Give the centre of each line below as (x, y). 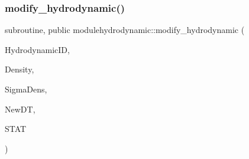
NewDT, (20, 109)
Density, (20, 69)
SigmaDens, (26, 89)
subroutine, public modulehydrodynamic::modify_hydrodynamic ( (125, 30)
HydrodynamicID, (37, 49)
